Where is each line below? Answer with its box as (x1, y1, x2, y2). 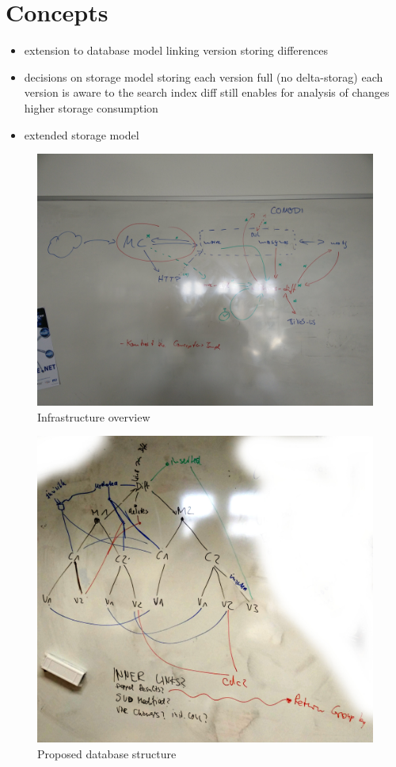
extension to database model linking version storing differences (24, 42, 328, 59)
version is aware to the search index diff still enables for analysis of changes (24, 84, 390, 101)
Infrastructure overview (37, 408, 150, 425)
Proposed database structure (37, 745, 177, 761)
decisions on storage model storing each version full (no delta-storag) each (24, 68, 383, 85)
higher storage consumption (24, 99, 158, 116)
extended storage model (24, 126, 139, 143)
